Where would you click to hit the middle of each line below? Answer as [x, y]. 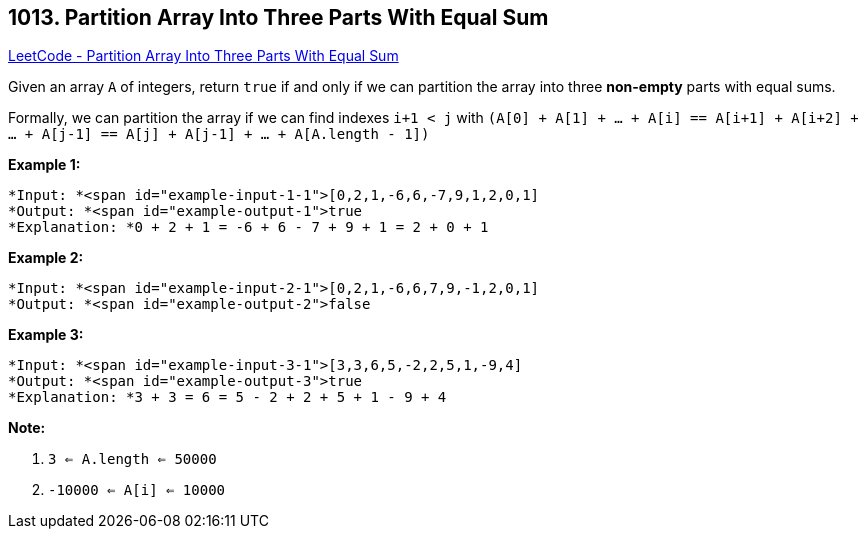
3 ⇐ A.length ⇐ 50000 [132, 459]
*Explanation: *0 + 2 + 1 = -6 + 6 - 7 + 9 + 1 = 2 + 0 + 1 [248, 227]
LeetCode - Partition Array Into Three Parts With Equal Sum [203, 56]
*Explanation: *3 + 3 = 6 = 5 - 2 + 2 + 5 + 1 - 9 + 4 [227, 397]
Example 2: [46, 258]
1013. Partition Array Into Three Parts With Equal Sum [278, 17]
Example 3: [46, 335]
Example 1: [44, 165]
